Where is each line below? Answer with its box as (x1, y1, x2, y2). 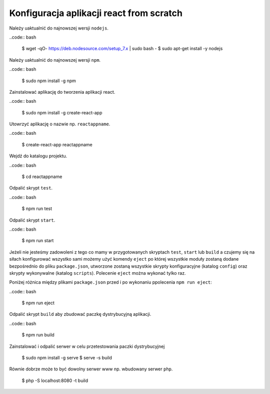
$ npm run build (21, 332, 54, 338)
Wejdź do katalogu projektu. (9, 153, 67, 159)
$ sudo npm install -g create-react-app (21, 109, 102, 115)
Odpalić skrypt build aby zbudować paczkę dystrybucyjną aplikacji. (9, 311, 151, 317)
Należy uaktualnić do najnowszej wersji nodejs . (9, 25, 108, 31)
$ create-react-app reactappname (21, 141, 92, 147)
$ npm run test (21, 206, 52, 212)
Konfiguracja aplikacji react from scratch (9, 8, 182, 19)
